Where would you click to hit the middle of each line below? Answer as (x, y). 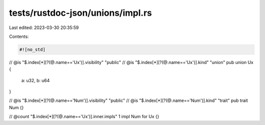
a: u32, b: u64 (36, 80)
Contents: (19, 36)
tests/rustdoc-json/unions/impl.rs (80, 13)
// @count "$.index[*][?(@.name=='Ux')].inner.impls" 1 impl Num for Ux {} (84, 117)
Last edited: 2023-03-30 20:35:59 (44, 28)
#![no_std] (32, 49)
